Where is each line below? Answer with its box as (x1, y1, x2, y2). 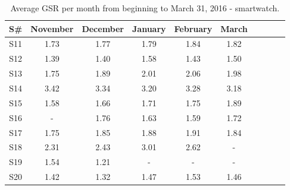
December (82, 22, 124, 34)
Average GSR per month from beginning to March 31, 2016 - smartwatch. (10, 2, 280, 14)
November (30, 22, 74, 34)
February (174, 22, 213, 34)
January (132, 22, 166, 34)
